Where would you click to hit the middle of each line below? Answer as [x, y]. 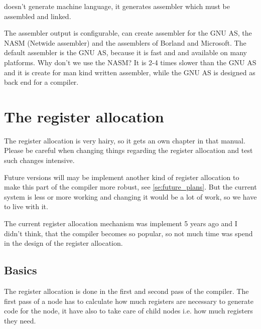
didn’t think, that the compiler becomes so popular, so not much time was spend [128, 233]
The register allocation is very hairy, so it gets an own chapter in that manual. [125, 140]
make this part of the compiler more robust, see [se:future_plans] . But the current [130, 187]
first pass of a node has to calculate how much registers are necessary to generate [129, 301]
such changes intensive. [39, 160]
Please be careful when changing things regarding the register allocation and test [128, 150]
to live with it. [26, 206]
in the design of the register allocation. [63, 243]
